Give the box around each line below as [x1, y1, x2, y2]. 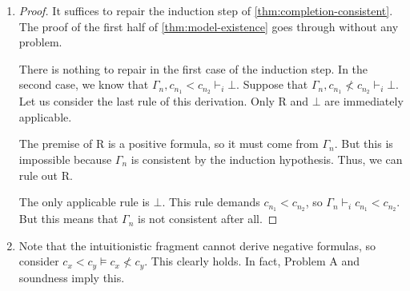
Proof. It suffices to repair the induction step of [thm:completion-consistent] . [18, 2, 393, 18]
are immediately [324, 93, 404, 110]
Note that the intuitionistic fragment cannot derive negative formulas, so [18, 237, 376, 253]
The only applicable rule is [18, 193, 150, 210]
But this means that [18, 210, 119, 227]
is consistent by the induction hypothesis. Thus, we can [131, 151, 403, 168]
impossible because [18, 151, 112, 168]
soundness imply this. [18, 269, 125, 285]
